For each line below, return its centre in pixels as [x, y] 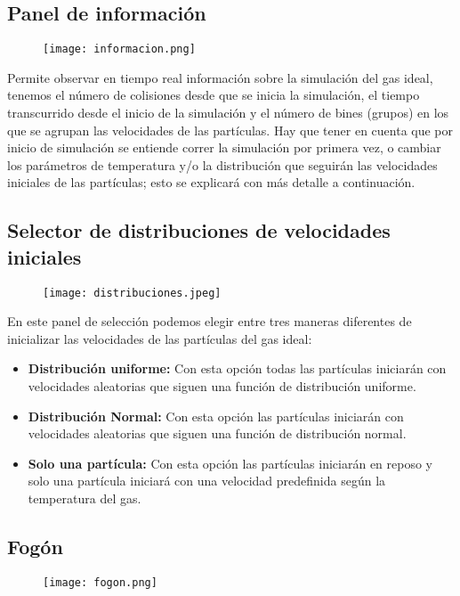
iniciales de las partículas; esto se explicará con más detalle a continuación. [211, 182]
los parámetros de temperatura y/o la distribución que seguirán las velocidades [222, 164]
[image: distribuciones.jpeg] [132, 293]
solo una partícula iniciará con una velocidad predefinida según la [207, 481]
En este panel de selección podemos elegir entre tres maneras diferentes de [210, 321]
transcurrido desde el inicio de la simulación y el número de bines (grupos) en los [228, 113]
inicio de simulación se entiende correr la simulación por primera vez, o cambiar [224, 147]
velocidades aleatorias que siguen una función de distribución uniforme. [222, 386]
